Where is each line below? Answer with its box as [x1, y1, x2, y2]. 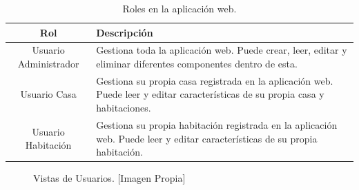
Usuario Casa [20, 87, 77, 101]
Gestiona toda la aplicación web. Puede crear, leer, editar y [96, 43, 347, 57]
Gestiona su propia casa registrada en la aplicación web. [96, 73, 333, 87]
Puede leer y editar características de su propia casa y [96, 87, 324, 101]
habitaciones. [96, 101, 151, 115]
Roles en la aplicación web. [122, 1, 237, 15]
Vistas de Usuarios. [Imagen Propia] [33, 171, 186, 185]
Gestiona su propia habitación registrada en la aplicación [96, 117, 338, 131]
